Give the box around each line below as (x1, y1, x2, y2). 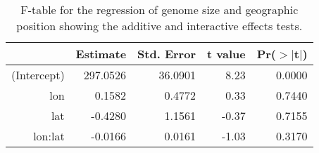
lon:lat (33, 128, 65, 144)
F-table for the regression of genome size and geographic (20, 1, 299, 18)
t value (206, 46, 246, 62)
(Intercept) (11, 67, 65, 83)
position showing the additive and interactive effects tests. (16, 18, 303, 34)
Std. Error (137, 46, 196, 62)
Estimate (75, 46, 127, 62)
